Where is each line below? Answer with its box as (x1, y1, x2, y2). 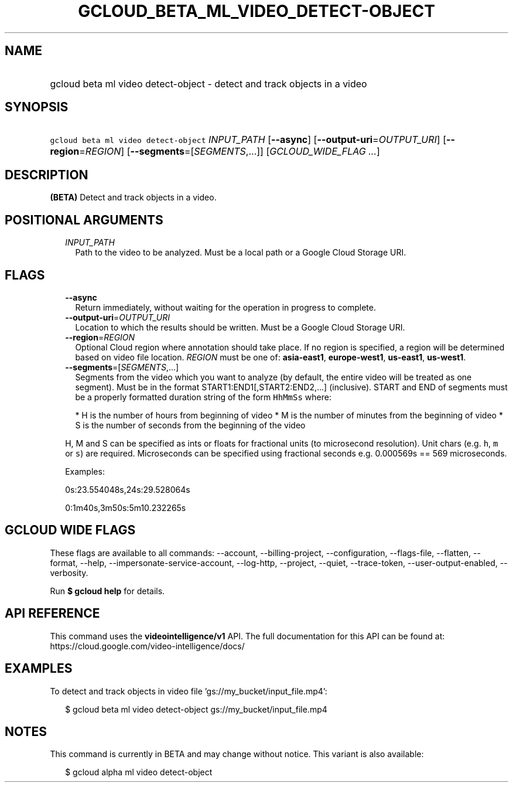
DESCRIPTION (5, 167, 88, 182)
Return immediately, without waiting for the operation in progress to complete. (75, 302, 376, 312)
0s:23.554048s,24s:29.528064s (65, 484, 190, 495)
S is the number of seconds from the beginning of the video (75, 420, 306, 430)
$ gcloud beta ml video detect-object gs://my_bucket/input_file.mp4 (65, 704, 327, 714)
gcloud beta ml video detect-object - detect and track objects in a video (50, 77, 367, 90)
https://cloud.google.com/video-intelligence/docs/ (50, 640, 245, 651)
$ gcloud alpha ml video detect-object (65, 767, 213, 778)
